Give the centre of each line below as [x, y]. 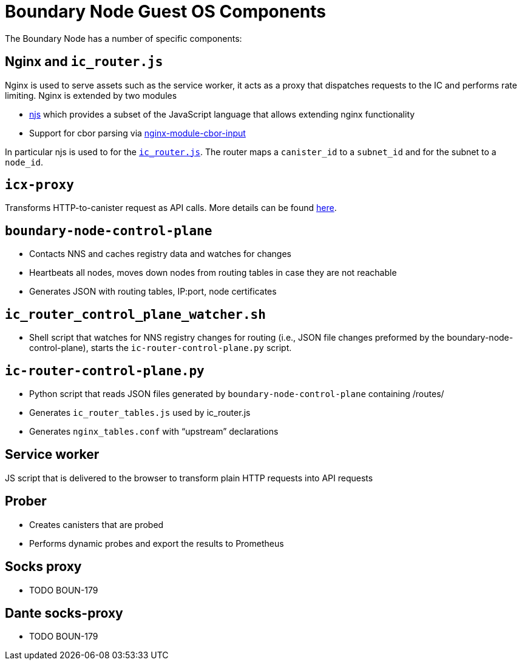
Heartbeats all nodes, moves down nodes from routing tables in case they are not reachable [213, 273]
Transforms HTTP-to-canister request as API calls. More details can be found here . [171, 208]
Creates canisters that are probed [97, 524]
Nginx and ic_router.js [84, 62]
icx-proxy [39, 185]
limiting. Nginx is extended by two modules [91, 95]
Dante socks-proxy [64, 613]
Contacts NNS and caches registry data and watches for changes [161, 254]
